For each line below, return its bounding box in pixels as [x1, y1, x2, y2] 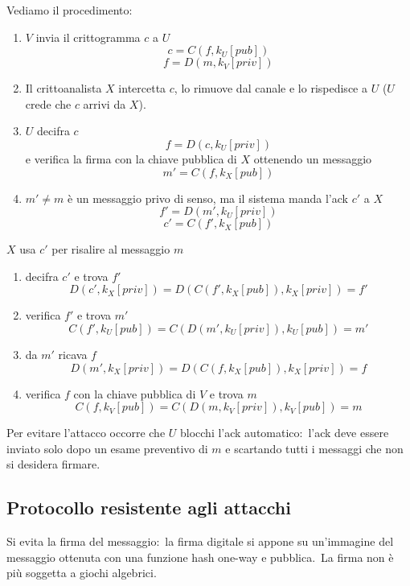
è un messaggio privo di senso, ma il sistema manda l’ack [68, 189, 348, 206]
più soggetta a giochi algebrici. [6, 564, 157, 581]
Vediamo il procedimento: [6, 2, 133, 18]
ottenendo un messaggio [253, 150, 372, 167]
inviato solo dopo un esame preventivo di [6, 439, 208, 456]
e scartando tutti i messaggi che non [225, 439, 404, 456]
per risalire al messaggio [51, 241, 170, 258]
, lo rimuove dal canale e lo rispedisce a [174, 80, 367, 97]
